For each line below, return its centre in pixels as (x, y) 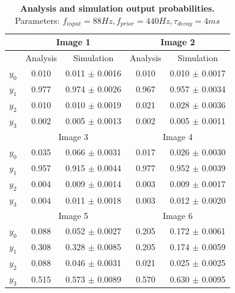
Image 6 (178, 215)
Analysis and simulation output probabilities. (117, 8)
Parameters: (37, 20)
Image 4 (178, 136)
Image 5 (73, 215)
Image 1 (73, 42)
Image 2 (178, 42)
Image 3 (73, 136)
